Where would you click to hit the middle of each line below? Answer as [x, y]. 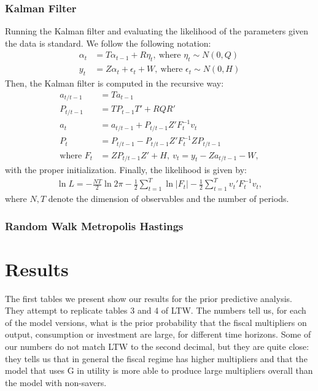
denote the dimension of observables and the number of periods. [169, 198]
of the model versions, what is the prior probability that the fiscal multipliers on [156, 322]
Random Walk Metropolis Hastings [94, 226]
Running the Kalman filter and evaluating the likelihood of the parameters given [157, 31]
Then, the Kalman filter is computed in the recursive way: [114, 83]
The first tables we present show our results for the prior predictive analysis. [149, 298]
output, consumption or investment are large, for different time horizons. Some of [158, 334]
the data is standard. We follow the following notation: [108, 43]
